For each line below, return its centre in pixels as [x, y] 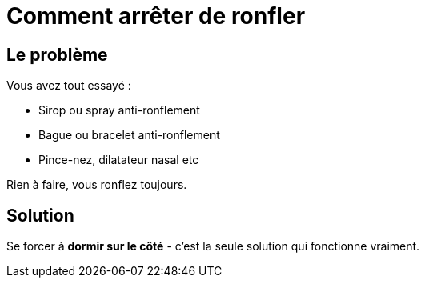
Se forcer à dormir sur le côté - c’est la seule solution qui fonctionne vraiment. [213, 246]
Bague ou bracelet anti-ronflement [129, 135]
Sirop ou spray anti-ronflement [119, 110]
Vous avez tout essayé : [69, 86]
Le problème [57, 54]
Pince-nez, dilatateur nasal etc [119, 160]
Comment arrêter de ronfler [156, 16]
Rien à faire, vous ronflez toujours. [97, 185]
